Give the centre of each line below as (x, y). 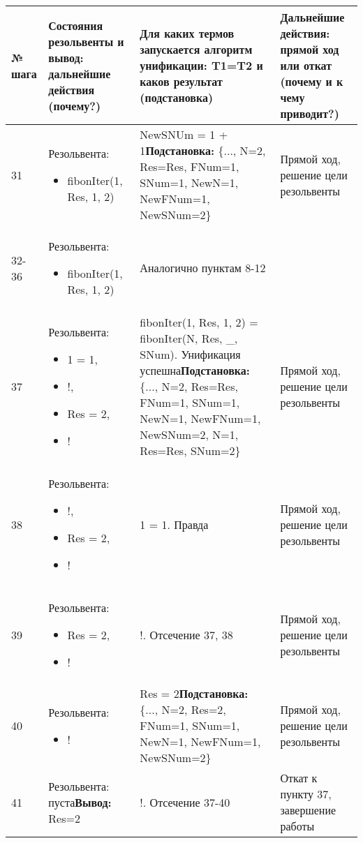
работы (297, 826)
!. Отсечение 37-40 (185, 802)
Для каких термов (187, 33)
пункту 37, (306, 794)
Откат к (299, 778)
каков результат (181, 81)
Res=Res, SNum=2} (190, 450)
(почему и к (312, 81)
